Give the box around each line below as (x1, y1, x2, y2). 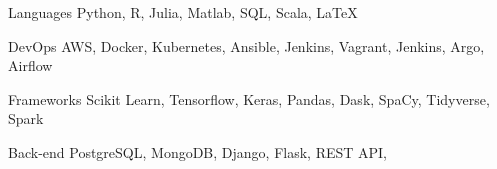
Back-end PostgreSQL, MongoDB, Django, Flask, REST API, (8, 141, 388, 162)
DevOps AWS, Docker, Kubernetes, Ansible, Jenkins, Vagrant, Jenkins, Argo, (8, 35, 485, 56)
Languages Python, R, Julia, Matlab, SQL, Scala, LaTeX (8, 2, 358, 22)
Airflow (8, 55, 53, 76)
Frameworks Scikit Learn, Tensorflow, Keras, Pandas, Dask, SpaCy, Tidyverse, (8, 88, 490, 109)
